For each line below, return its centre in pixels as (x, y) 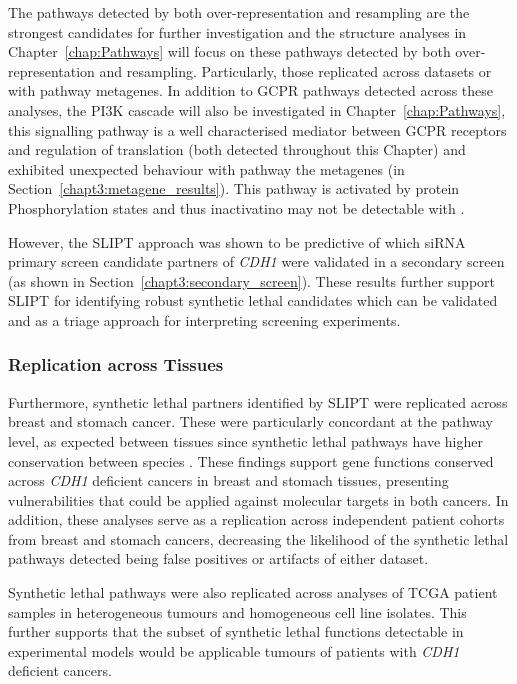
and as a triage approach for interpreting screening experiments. (204, 319)
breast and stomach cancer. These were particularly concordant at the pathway (250, 421)
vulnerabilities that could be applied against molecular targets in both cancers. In (258, 499)
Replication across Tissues (116, 364)
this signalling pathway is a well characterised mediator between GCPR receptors (257, 129)
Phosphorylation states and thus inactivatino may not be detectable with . (236, 207)
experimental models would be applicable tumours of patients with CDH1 (234, 650)
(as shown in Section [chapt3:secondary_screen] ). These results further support (251, 280)
